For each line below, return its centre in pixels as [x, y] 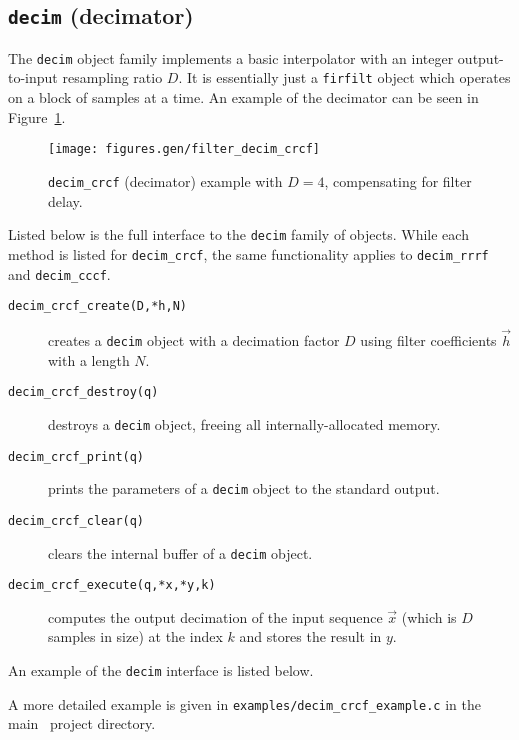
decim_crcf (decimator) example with [165, 180]
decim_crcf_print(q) [76, 456]
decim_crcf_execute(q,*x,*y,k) [112, 585]
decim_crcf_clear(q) [76, 520]
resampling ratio [112, 77]
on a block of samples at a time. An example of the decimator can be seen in [243, 97]
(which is [429, 616]
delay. [65, 200]
